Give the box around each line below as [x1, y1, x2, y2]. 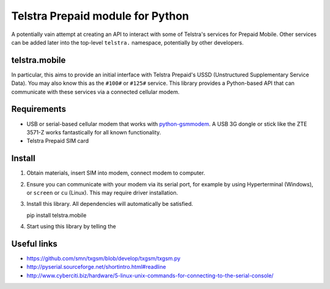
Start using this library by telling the [26, 223, 116, 230]
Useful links [11, 238, 58, 249]
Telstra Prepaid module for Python [11, 9, 189, 23]
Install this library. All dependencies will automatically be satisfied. [26, 200, 194, 208]
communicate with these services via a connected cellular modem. [11, 88, 180, 95]
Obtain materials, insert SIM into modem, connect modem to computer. [26, 169, 205, 177]
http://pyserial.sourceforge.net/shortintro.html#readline [26, 263, 166, 271]
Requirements [11, 104, 67, 114]
